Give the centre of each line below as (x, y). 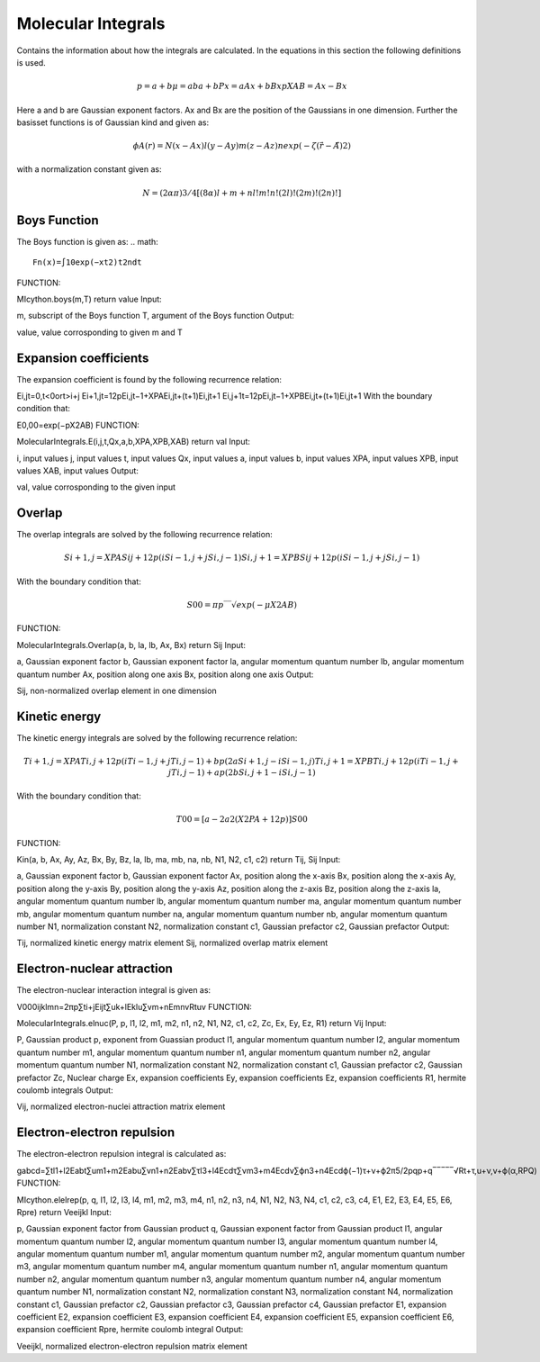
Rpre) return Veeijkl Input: (64, 1212)
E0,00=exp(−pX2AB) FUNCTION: (78, 425)
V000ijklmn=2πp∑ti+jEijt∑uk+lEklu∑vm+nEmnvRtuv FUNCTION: (134, 1006)
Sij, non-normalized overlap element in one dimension (117, 690)
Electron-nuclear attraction (94, 969)
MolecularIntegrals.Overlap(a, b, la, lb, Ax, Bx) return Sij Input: (131, 645)
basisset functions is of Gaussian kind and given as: (113, 122)
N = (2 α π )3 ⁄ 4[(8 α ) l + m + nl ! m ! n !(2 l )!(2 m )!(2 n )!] (242, 193)
